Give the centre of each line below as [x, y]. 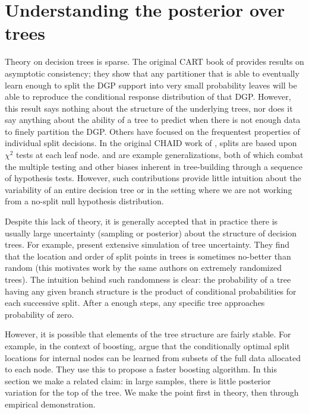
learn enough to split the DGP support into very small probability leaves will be [151, 85]
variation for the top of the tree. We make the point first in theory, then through [152, 392]
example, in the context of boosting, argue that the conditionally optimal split [147, 345]
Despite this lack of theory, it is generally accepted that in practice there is [141, 221]
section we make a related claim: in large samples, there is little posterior [138, 380]
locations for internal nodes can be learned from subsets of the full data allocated [153, 357]
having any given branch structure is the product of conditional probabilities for [151, 291]
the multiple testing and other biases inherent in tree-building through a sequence [154, 166]
